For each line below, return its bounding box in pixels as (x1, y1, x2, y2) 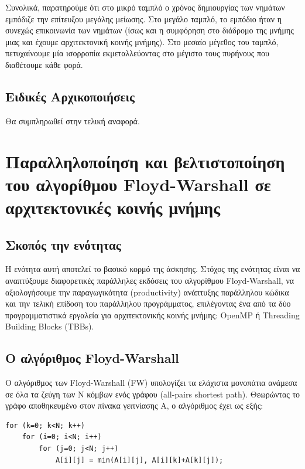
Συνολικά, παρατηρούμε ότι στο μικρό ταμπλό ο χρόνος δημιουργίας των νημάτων (5, 1, 285, 13)
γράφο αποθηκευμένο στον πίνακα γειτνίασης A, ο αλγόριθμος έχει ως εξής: (5, 399, 263, 412)
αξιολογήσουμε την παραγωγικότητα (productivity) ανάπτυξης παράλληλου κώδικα (5, 286, 289, 298)
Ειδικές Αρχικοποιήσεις (5, 87, 135, 105)
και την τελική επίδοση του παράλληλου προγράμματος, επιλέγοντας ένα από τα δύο (5, 297, 291, 310)
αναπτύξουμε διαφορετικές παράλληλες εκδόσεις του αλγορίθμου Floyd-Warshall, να (5, 274, 294, 286)
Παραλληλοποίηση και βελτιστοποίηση (5, 149, 285, 173)
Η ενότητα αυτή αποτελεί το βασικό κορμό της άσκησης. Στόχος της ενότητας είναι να (5, 263, 300, 275)
